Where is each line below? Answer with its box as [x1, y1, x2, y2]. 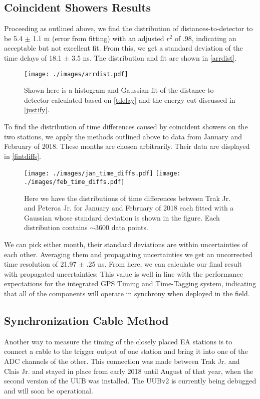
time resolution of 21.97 [4, 259, 77, 269]
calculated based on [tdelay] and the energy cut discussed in [51, 94, 235, 105]
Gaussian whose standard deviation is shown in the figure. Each [24, 212, 220, 223]
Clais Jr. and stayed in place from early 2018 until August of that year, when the [4, 365, 253, 376]
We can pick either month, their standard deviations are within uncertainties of [4, 239, 248, 250]
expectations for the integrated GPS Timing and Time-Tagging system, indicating [4, 278, 256, 289]
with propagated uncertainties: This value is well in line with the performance [4, 268, 243, 279]
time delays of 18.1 [4, 52, 62, 63]
